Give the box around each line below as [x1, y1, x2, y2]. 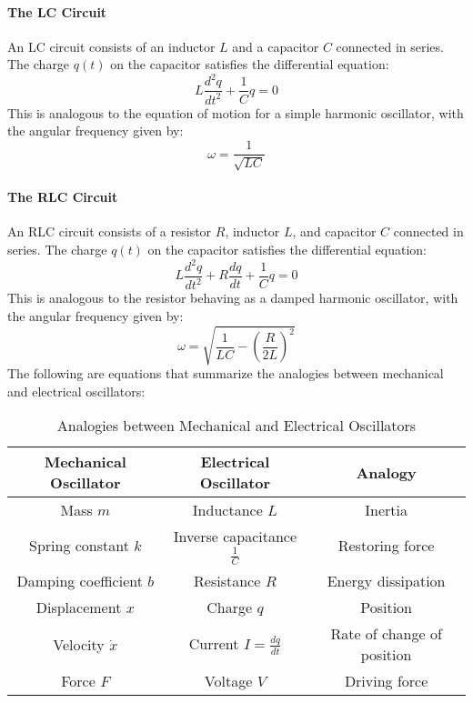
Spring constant [29, 535, 129, 557]
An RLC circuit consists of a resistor [7, 222, 212, 241]
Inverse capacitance [173, 526, 297, 547]
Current [188, 633, 239, 655]
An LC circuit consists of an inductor [7, 36, 216, 55]
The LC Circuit [7, 2, 107, 21]
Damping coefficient [16, 570, 143, 592]
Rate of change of [330, 623, 442, 645]
